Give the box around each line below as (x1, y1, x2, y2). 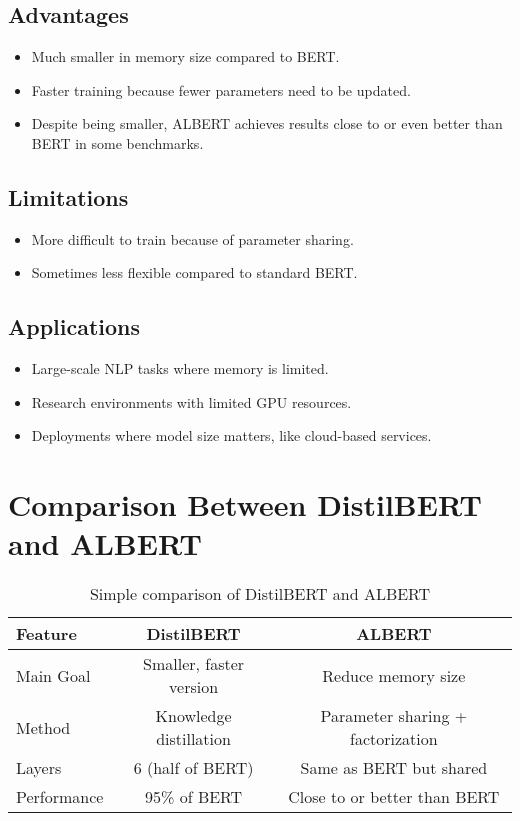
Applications (8, 311, 141, 342)
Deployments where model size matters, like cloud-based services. (31, 425, 432, 446)
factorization (350, 727, 438, 751)
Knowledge (155, 704, 232, 728)
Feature (16, 622, 77, 646)
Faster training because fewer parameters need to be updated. (31, 79, 411, 100)
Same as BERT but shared (300, 756, 488, 780)
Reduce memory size (322, 663, 466, 687)
